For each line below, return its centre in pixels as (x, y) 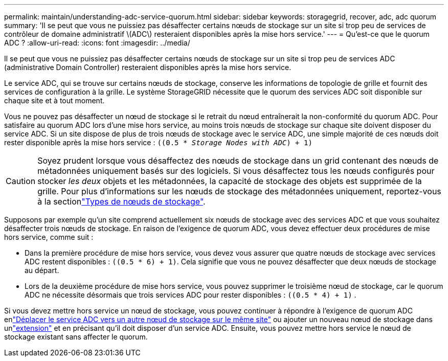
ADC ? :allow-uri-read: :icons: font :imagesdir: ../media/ (97, 43)
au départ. (42, 270)
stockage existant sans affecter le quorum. (76, 337)
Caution (21, 181)
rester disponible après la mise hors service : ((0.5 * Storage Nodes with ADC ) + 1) (158, 142)
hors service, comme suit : (49, 237)
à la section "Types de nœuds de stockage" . (121, 201)
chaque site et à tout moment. (54, 100)
